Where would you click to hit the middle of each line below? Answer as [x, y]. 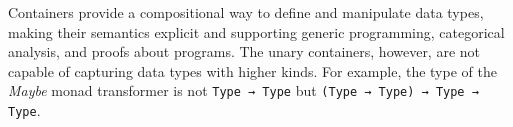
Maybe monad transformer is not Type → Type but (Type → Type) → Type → [243, 90]
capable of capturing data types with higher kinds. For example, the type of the [252, 70]
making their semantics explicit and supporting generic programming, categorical [256, 31]
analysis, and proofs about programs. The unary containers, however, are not [244, 51]
